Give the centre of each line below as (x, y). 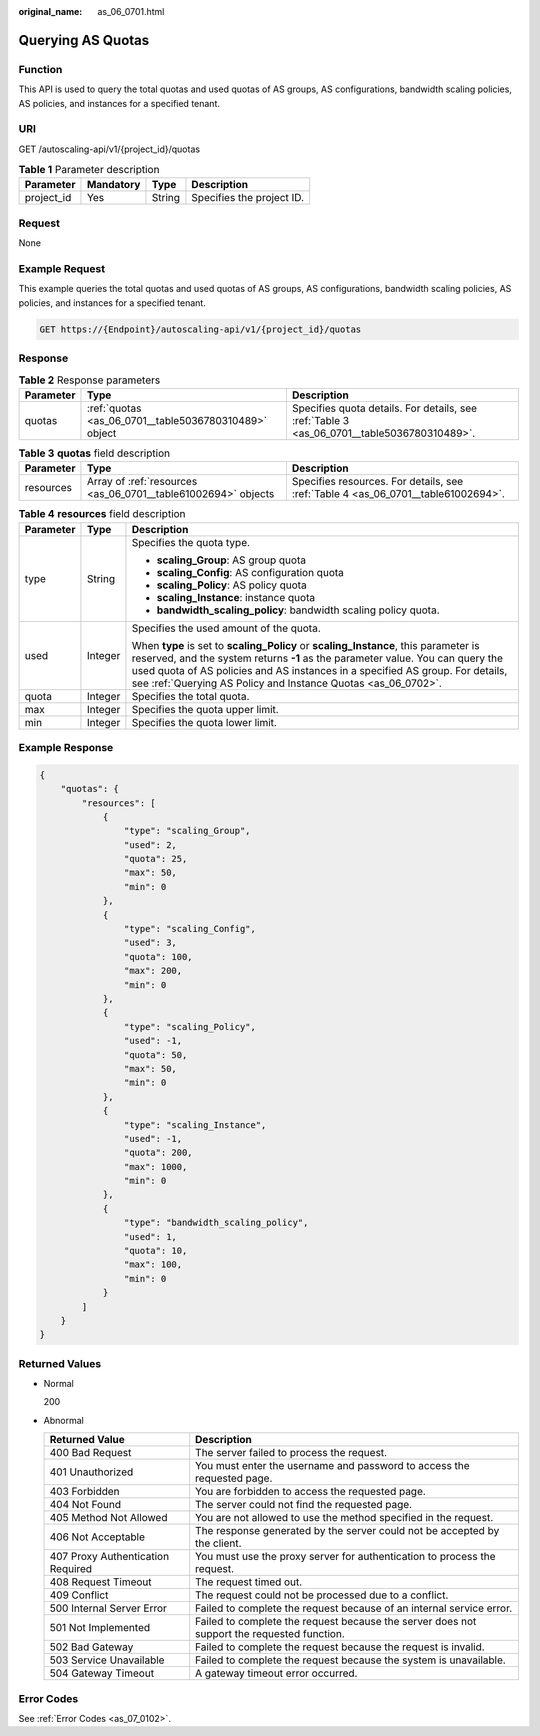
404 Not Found (85, 1505)
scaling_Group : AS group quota (231, 560)
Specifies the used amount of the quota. (226, 628)
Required (71, 1569)
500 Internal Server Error (108, 1608)
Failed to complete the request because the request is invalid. (340, 1647)
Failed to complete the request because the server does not (336, 1622)
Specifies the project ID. (248, 198)
